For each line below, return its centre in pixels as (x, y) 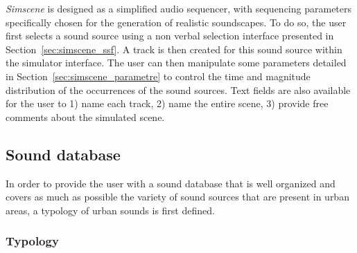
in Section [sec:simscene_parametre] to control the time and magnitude (158, 76)
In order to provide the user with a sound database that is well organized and (171, 183)
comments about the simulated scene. (85, 116)
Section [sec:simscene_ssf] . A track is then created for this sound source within (174, 49)
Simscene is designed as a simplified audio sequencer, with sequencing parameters (179, 8)
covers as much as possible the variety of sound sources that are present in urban (177, 197)
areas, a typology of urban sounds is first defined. (110, 210)
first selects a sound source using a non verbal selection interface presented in (170, 36)
